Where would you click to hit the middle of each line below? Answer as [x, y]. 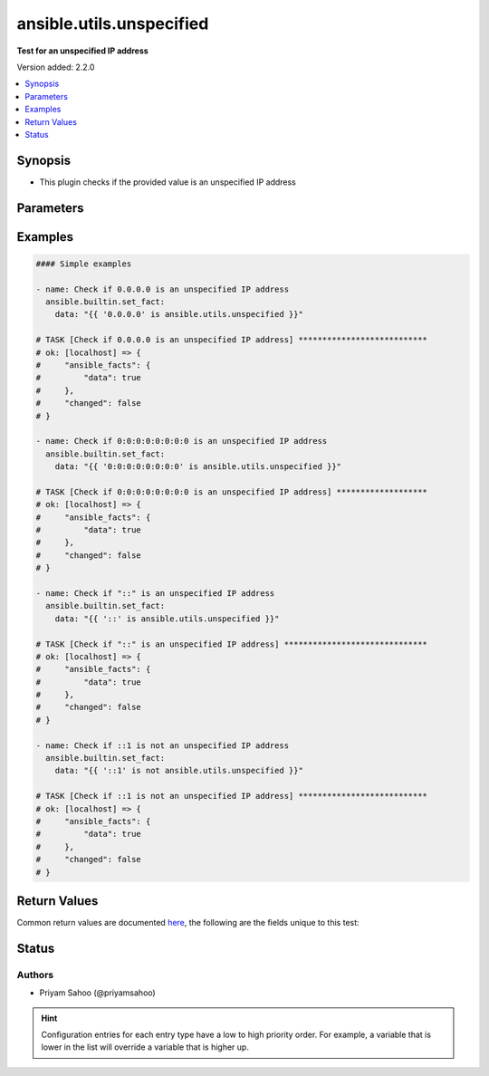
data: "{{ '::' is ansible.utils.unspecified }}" [167, 619]
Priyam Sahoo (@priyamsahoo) [97, 993]
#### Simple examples [84, 264]
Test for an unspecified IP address [82, 51]
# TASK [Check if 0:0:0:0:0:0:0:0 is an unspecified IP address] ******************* [231, 492]
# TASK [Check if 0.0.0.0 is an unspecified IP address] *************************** [231, 340]
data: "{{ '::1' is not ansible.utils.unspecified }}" [179, 771]
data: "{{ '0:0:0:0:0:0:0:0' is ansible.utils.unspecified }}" [198, 467]
